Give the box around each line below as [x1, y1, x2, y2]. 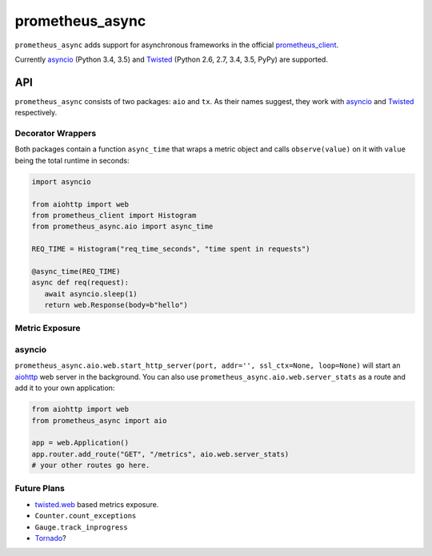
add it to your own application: [14, 383, 115, 393]
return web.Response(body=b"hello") [44, 300, 188, 310]
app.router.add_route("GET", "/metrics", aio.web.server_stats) [31, 449, 290, 458]
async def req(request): [31, 278, 130, 288]
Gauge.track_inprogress [34, 522, 128, 532]
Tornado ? [34, 533, 67, 542]
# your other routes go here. [31, 461, 150, 470]
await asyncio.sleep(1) [44, 289, 138, 298]
